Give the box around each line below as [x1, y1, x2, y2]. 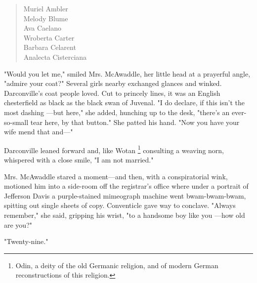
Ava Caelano [23, 23, 62, 33]
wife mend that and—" [4, 126, 73, 137]
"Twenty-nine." [4, 236, 48, 246]
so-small [4, 117, 29, 127]
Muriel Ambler [23, 3, 68, 13]
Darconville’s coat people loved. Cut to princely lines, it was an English [4, 87, 220, 98]
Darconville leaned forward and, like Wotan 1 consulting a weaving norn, [4, 143, 224, 155]
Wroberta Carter [23, 32, 75, 42]
